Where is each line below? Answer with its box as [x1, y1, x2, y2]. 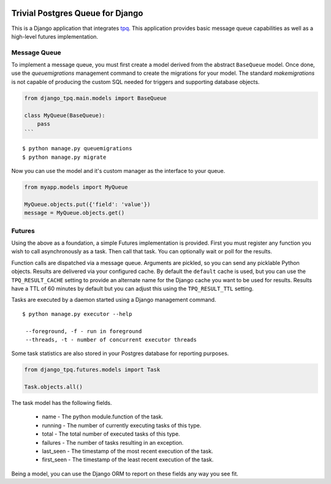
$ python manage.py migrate [22, 153, 107, 161]
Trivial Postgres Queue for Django [11, 8, 143, 18]
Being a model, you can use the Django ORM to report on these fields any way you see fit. [11, 470, 238, 477]
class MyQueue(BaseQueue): [24, 112, 105, 119]
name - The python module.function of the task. [42, 413, 164, 420]
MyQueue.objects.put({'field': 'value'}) [24, 201, 151, 208]
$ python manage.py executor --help [22, 310, 132, 317]
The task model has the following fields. [11, 399, 112, 407]
